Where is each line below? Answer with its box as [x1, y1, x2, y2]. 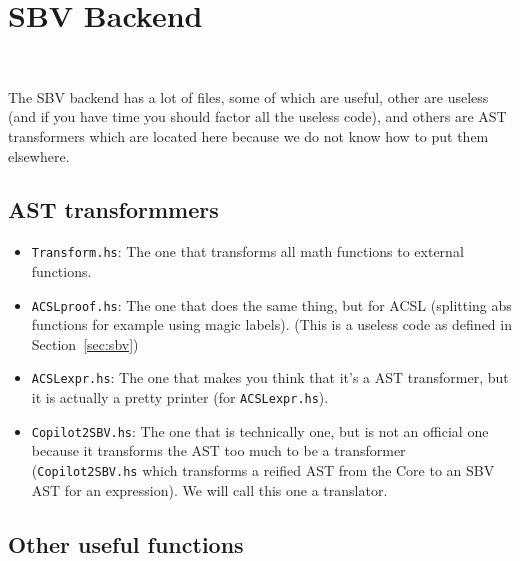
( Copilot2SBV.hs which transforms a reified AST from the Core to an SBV [31, 459, 495, 480]
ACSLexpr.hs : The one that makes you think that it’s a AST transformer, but [31, 367, 509, 388]
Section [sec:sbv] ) [31, 333, 139, 354]
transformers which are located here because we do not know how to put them [8, 125, 489, 146]
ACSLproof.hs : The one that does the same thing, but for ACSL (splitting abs [31, 294, 512, 315]
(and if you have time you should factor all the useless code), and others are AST [8, 106, 507, 127]
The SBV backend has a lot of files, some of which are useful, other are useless [8, 86, 489, 107]
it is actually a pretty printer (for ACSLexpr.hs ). [31, 387, 329, 408]
